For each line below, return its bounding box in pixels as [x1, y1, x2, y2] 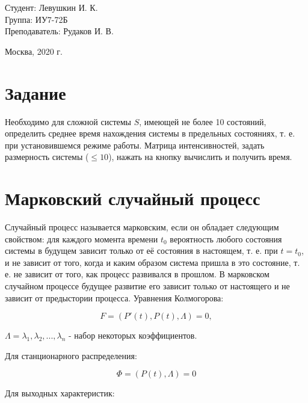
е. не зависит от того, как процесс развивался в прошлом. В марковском [5, 268, 269, 280]
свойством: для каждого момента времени [5, 232, 158, 245]
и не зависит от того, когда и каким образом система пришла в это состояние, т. [5, 256, 300, 268]
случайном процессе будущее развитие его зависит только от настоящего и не [5, 279, 290, 292]
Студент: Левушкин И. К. [5, 1, 98, 13]
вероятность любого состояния [170, 232, 282, 245]
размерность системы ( [5, 150, 89, 163]
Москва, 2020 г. [5, 45, 63, 57]
